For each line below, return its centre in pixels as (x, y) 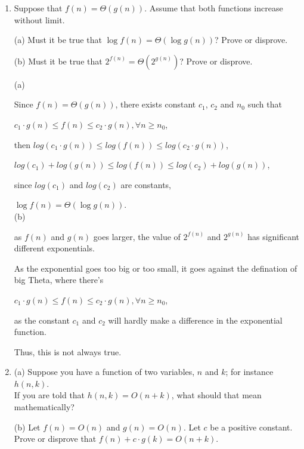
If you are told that (49, 395)
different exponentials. (54, 248)
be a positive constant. (251, 427)
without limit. (39, 19)
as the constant (42, 320)
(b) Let (27, 427)
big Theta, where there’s (59, 280)
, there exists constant (156, 104)
